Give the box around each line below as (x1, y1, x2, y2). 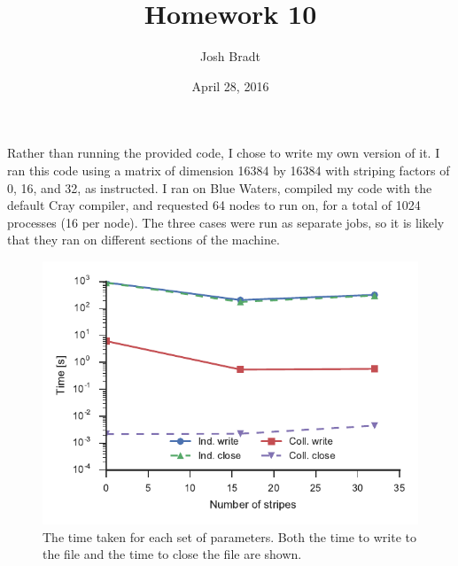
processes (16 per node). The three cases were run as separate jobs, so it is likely (7, 213, 445, 231)
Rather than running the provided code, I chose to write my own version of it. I (7, 143, 440, 162)
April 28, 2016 (191, 76, 269, 95)
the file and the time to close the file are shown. (43, 545, 302, 563)
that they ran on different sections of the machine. (7, 230, 280, 249)
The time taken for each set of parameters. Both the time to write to (43, 527, 416, 546)
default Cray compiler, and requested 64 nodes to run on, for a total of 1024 (7, 196, 421, 214)
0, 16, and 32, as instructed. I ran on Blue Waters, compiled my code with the (7, 178, 432, 197)
